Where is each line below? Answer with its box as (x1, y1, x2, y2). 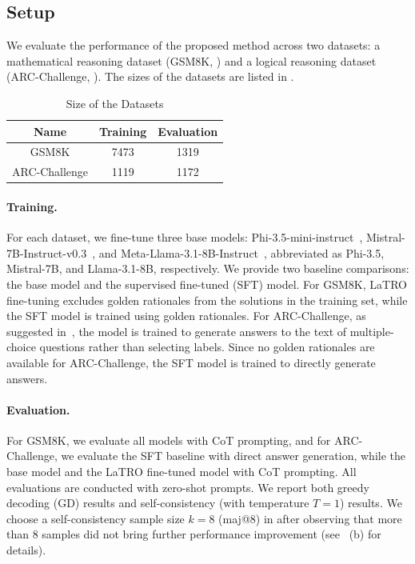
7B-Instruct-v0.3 (6, 244, 87, 261)
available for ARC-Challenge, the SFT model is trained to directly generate (6, 354, 376, 370)
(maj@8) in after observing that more (218, 510, 402, 526)
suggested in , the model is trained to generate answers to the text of (6, 322, 347, 339)
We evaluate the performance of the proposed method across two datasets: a (6, 37, 381, 54)
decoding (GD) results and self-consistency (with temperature (6, 494, 309, 511)
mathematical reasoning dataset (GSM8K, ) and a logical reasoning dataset (6, 52, 377, 69)
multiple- (349, 322, 394, 339)
